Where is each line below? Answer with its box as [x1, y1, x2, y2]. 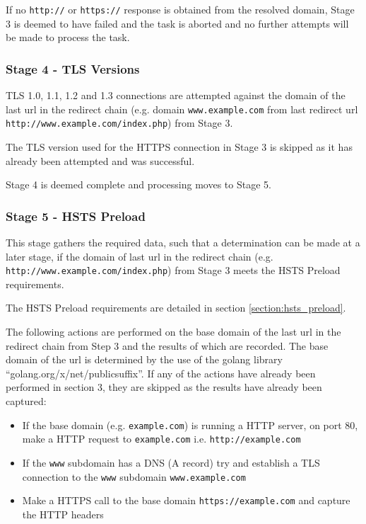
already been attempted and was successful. [6, 153, 195, 168]
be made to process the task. [6, 30, 130, 45]
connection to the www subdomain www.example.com [22, 469, 246, 484]
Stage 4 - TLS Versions [6, 59, 140, 77]
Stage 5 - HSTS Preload [6, 207, 146, 224]
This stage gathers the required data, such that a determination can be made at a [6, 234, 360, 249]
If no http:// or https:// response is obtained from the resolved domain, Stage [6, 2, 355, 16]
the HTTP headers [22, 506, 104, 521]
